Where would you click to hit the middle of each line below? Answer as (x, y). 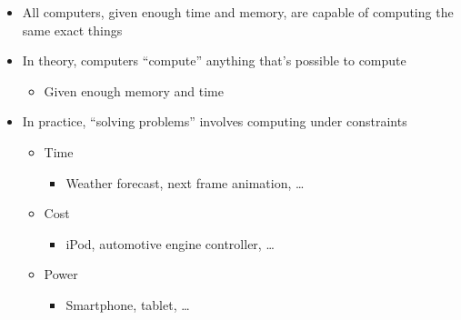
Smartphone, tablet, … (128, 304)
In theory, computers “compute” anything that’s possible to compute (214, 60)
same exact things (72, 30)
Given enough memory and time (134, 90)
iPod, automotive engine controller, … (170, 243)
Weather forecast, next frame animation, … (185, 182)
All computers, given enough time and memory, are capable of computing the (238, 12)
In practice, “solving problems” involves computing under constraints (215, 121)
